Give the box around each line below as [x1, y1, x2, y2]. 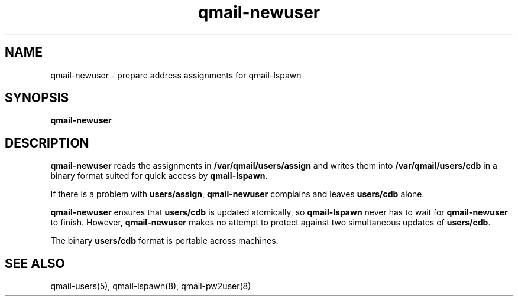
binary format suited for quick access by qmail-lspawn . [50, 171, 268, 181]
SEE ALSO [5, 256, 65, 271]
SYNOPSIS [5, 90, 69, 106]
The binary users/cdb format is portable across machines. [50, 235, 279, 246]
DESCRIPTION [5, 135, 89, 150]
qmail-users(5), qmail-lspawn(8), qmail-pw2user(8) [50, 281, 251, 292]
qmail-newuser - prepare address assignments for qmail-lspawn [50, 70, 302, 80]
